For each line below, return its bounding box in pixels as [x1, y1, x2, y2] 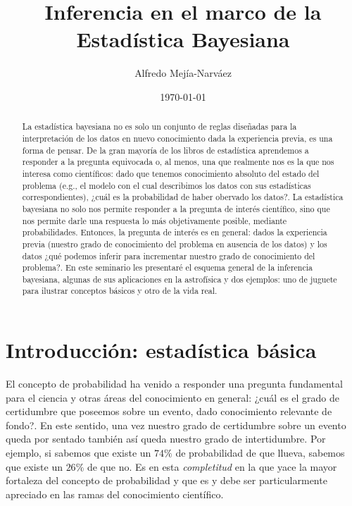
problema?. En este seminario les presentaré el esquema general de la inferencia [22, 261, 313, 273]
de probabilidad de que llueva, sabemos [175, 445, 345, 460]
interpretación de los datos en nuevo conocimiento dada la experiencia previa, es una [22, 132, 333, 144]
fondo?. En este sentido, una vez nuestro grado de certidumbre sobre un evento [6, 417, 346, 432]
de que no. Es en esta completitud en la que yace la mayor [87, 459, 337, 474]
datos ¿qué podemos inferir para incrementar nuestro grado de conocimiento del [22, 249, 315, 261]
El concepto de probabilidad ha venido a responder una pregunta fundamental [6, 376, 343, 391]
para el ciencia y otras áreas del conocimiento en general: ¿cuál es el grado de [6, 390, 340, 405]
